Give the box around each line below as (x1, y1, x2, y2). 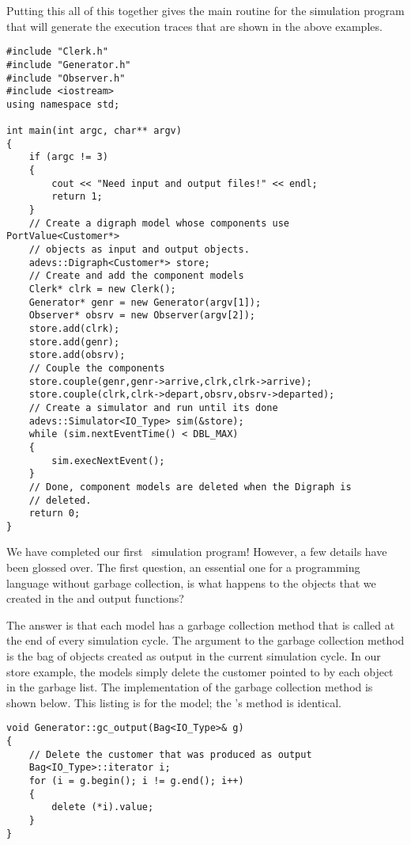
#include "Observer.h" (6, 72, 126, 84)
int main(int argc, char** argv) (6, 125, 182, 137)
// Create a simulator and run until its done (28, 402, 278, 413)
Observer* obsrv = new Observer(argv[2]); (28, 310, 255, 322)
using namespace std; (6, 98, 120, 110)
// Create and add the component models (28, 270, 244, 282)
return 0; (28, 508, 81, 520)
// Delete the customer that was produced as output (28, 748, 312, 760)
